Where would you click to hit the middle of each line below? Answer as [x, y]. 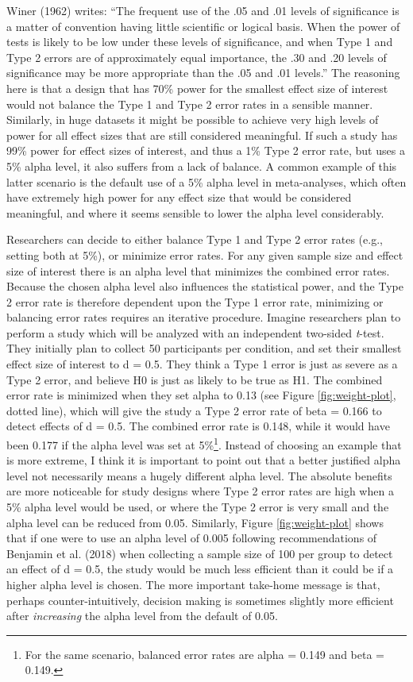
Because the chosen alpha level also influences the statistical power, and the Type [205, 286]
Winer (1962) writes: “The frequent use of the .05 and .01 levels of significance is [203, 10]
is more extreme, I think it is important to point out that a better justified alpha [204, 460]
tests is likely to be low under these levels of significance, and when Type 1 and [200, 42]
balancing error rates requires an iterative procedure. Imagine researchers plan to [204, 317]
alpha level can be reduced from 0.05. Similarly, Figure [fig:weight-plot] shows [195, 522]
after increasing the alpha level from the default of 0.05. [142, 616]
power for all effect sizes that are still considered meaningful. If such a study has [202, 135]
